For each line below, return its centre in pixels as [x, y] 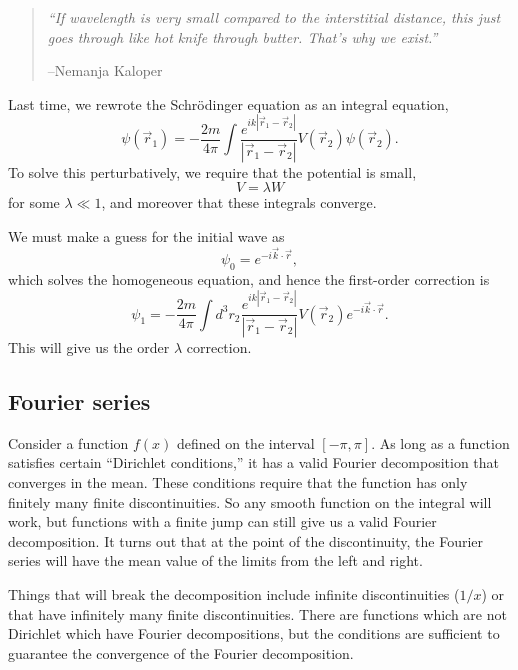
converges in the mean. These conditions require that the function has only [238, 481]
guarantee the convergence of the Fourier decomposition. [181, 652]
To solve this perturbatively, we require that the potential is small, [212, 171]
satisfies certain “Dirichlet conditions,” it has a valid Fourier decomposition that [254, 462]
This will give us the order [89, 347]
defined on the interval [245, 442]
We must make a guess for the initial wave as [146, 235]
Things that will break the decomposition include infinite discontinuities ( [234, 593]
